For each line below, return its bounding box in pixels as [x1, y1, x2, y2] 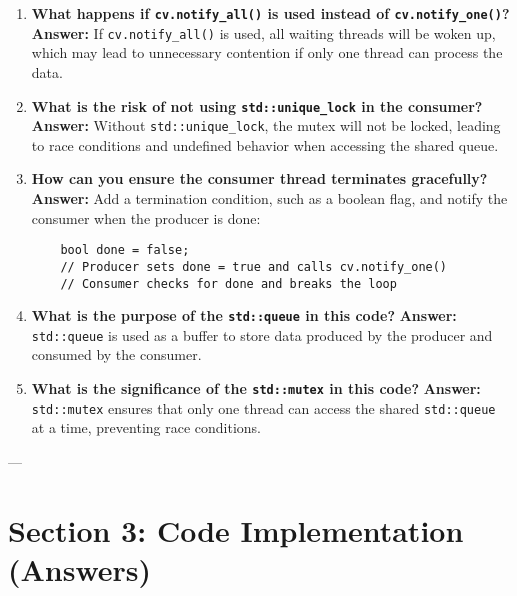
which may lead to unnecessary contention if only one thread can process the [31, 42, 503, 63]
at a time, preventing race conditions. [31, 417, 262, 438]
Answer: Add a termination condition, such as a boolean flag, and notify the [31, 188, 508, 208]
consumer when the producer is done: [31, 207, 261, 228]
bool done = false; [60, 243, 190, 258]
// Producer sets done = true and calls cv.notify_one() [60, 259, 448, 274]
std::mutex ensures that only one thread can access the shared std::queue [31, 397, 496, 418]
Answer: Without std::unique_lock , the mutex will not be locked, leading [31, 115, 501, 136]
